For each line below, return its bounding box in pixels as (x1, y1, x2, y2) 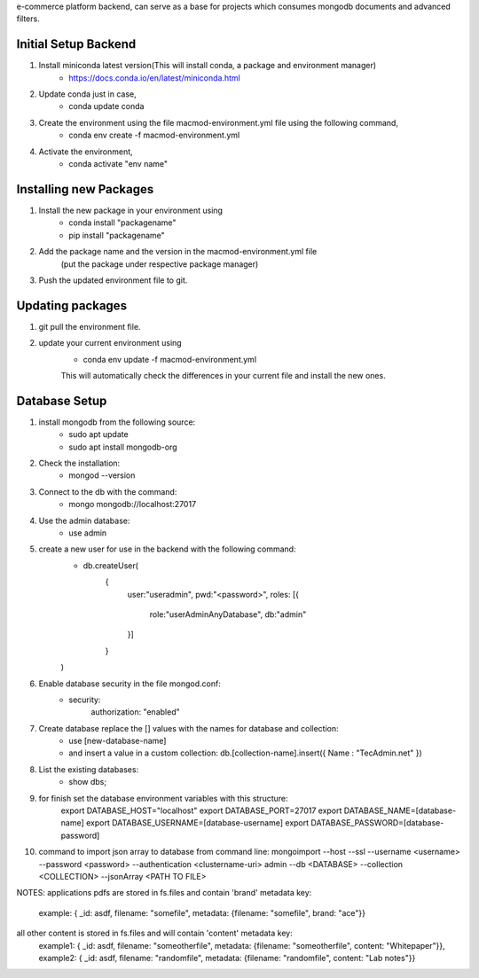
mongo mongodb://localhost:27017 (68, 499, 197, 510)
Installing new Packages (16, 182, 154, 197)
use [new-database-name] (68, 736, 167, 747)
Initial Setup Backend (16, 36, 137, 52)
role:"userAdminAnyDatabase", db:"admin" (149, 608, 307, 620)
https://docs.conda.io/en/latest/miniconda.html (68, 72, 241, 83)
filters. (16, 13, 40, 24)
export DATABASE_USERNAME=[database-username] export (85, 818, 310, 828)
